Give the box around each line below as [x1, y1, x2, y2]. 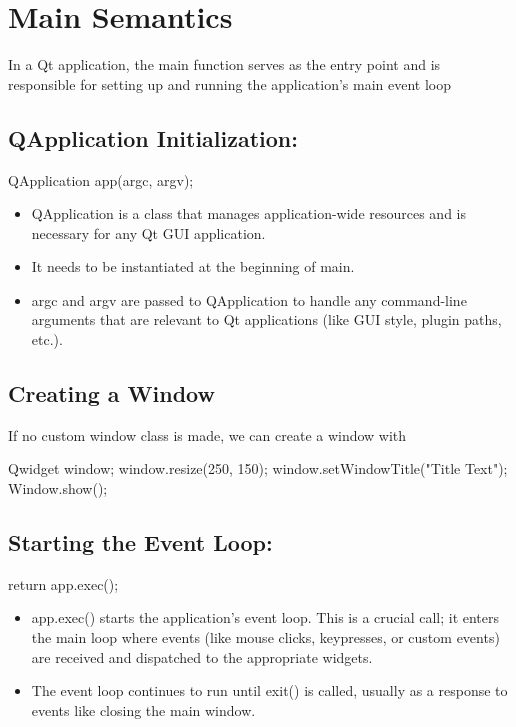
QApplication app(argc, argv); [8, 169, 194, 190]
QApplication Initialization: [8, 122, 298, 153]
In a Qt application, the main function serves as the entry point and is [8, 54, 441, 75]
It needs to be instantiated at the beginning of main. [31, 256, 355, 277]
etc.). [31, 329, 63, 350]
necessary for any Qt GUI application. [31, 222, 266, 243]
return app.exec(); [8, 573, 119, 594]
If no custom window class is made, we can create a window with [8, 424, 407, 445]
